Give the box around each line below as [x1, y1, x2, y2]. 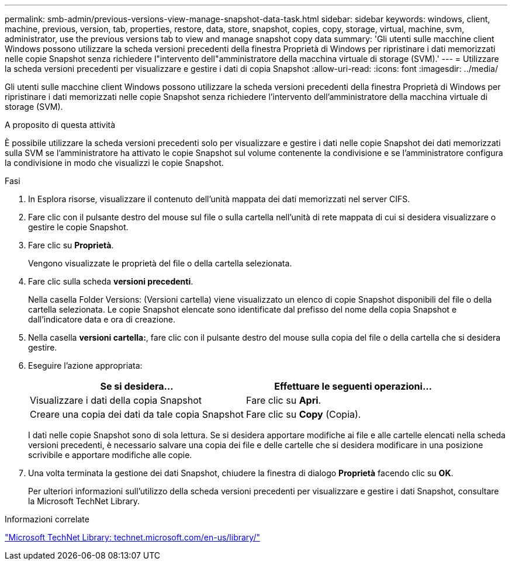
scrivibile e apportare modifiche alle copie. [28, 450, 192, 460]
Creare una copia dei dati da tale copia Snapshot [30, 408, 244, 420]
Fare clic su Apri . [246, 394, 321, 406]
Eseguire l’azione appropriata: [28, 361, 143, 370]
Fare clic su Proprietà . [28, 240, 114, 250]
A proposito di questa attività [5, 120, 116, 130]
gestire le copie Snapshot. [28, 222, 129, 232]
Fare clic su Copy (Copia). [246, 408, 361, 420]
